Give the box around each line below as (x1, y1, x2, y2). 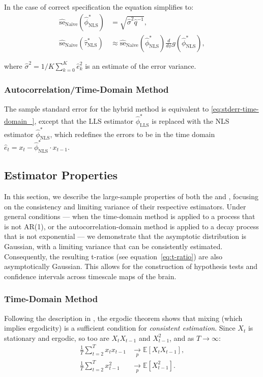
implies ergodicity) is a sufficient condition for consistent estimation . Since (4, 322, 236, 333)
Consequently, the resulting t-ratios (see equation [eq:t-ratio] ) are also (4, 251, 223, 261)
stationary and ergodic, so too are (4, 332, 109, 343)
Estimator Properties (4, 167, 118, 183)
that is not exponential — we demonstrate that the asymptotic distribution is (4, 231, 247, 241)
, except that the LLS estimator (34, 115, 134, 126)
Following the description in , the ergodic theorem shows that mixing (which (4, 312, 243, 323)
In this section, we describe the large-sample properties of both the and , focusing (4, 191, 258, 202)
